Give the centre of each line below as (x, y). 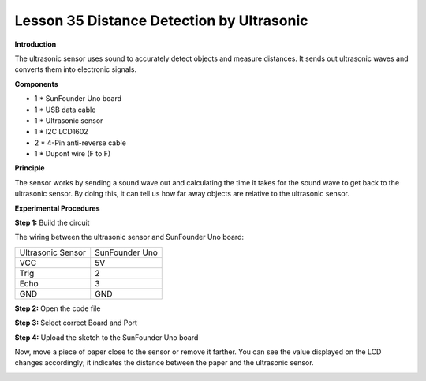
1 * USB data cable (65, 110)
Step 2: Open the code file (58, 308)
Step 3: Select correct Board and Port (76, 323)
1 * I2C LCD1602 (61, 132)
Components (36, 84)
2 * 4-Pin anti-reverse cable (80, 143)
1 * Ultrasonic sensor (69, 120)
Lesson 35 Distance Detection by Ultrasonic (161, 21)
